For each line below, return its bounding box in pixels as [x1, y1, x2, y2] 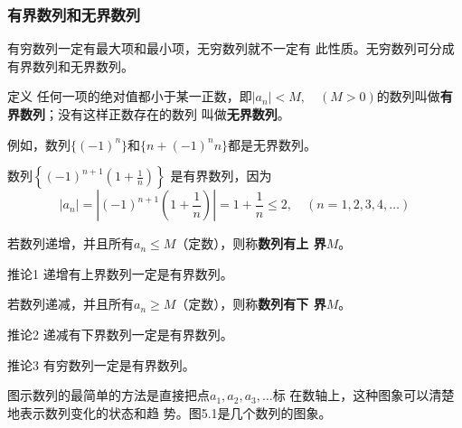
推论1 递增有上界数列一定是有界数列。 [7, 264, 233, 283]
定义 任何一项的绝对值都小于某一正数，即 [7, 87, 252, 106]
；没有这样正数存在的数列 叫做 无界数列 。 [45, 105, 290, 123]
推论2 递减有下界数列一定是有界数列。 [7, 324, 233, 343]
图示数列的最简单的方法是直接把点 [7, 386, 210, 405]
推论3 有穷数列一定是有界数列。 [7, 355, 195, 374]
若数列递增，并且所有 [7, 234, 134, 253]
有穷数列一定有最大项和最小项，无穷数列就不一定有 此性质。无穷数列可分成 [7, 39, 455, 58]
